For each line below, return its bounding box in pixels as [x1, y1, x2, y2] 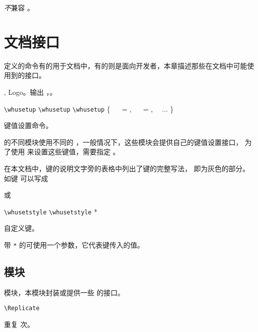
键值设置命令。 [4, 120, 53, 131]
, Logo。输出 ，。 [4, 86, 57, 97]
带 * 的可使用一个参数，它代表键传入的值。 [4, 239, 144, 250]
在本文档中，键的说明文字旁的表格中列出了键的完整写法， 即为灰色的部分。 [4, 163, 250, 173]
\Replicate [4, 305, 40, 312]
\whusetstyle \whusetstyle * [4, 206, 98, 216]
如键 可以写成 [4, 173, 48, 183]
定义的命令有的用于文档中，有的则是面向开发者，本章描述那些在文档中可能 [4, 60, 247, 70]
